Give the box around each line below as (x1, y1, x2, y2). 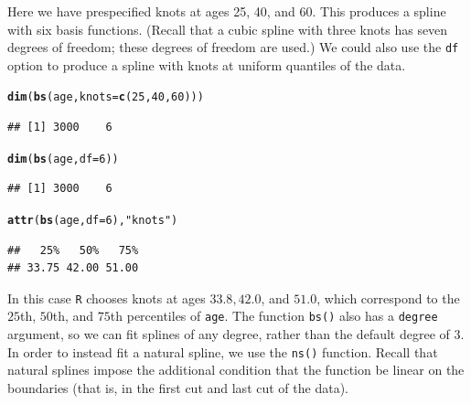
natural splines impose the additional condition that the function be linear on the (7, 360, 465, 379)
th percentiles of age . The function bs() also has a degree (110, 306, 438, 325)
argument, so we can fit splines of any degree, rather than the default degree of (7, 324, 450, 344)
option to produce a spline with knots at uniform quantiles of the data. (7, 55, 406, 74)
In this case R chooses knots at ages (7, 288, 206, 307)
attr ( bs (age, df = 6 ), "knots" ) (7, 213, 178, 227)
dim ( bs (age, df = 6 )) (7, 152, 119, 165)
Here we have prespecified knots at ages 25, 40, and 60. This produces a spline (7, 2, 446, 20)
